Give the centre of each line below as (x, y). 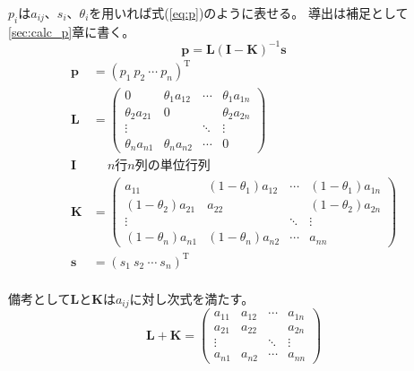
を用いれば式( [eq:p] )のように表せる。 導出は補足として (249, 13)
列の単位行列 (172, 166)
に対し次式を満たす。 (192, 298)
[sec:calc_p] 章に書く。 (72, 31)
